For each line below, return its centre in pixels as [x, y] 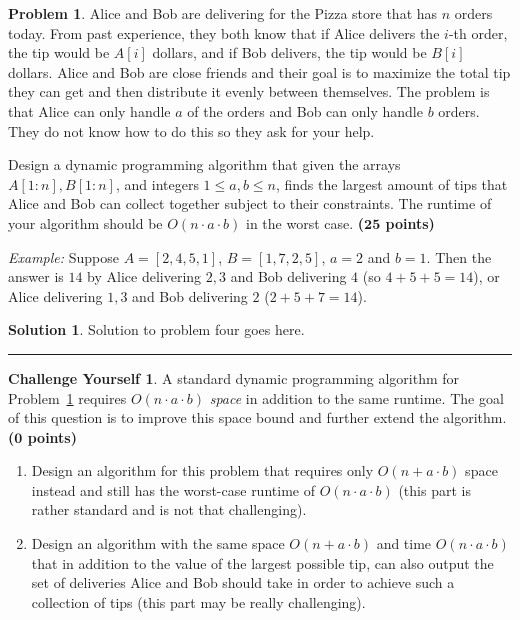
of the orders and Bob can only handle [305, 110]
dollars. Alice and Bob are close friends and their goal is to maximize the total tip [259, 71]
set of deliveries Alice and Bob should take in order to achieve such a [243, 582]
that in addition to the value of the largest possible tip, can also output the [262, 562]
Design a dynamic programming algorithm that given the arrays [204, 164]
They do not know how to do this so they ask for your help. [191, 130]
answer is [36, 276]
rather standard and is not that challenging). [169, 509]
